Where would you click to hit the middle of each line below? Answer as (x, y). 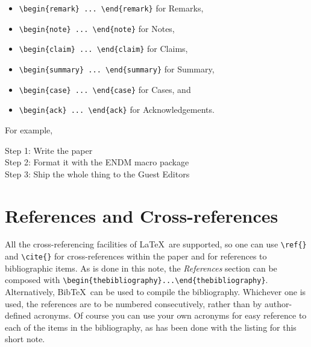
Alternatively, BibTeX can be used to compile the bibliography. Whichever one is (155, 291)
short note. (25, 339)
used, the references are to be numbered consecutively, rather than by (134, 303)
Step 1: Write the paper (49, 150)
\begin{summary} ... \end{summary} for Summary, (117, 68)
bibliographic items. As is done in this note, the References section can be (141, 268)
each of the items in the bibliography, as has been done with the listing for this (151, 327)
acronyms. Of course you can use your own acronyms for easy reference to (170, 315)
